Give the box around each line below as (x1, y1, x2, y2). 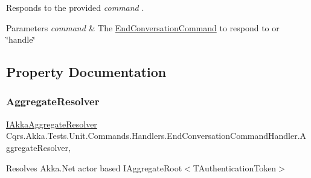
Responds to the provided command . (6, 1, 144, 13)
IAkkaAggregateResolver (6, 117, 97, 130)
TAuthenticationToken (193, 161, 277, 174)
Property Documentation (6, 63, 167, 81)
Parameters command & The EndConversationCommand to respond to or (6, 21, 280, 34)
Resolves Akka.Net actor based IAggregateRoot (6, 161, 182, 174)
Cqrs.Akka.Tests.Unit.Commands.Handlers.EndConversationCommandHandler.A (6, 129, 307, 142)
